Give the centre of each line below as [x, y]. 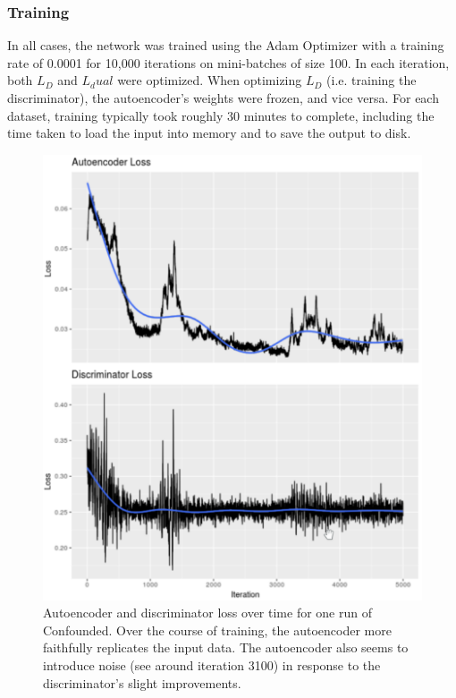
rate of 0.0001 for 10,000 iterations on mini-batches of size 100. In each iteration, [228, 62]
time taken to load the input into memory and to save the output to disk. [209, 133]
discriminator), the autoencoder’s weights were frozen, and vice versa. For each [223, 98]
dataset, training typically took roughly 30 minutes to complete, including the [221, 115]
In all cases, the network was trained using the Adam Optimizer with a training [226, 45]
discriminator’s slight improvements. [142, 682]
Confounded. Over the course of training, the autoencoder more [217, 630]
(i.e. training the [372, 80]
